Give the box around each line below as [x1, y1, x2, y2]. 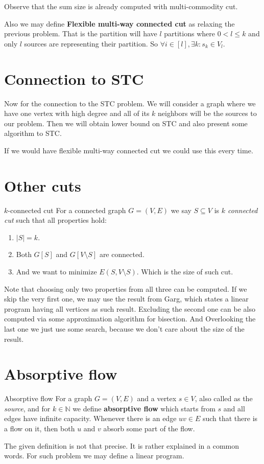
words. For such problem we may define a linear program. [4, 450, 184, 461]
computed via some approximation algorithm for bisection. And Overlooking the [4, 313, 256, 324]
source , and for [4, 403, 51, 413]
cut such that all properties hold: [4, 215, 107, 225]
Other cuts [4, 175, 81, 196]
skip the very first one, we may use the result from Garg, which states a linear [4, 293, 249, 304]
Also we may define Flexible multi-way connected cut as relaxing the [4, 18, 235, 29]
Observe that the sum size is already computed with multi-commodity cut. [4, 1, 238, 11]
